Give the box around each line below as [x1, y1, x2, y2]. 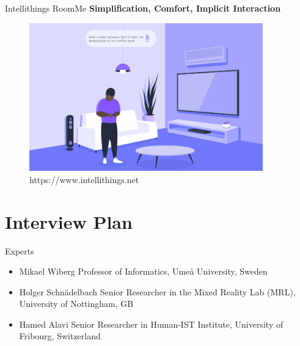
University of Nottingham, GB [19, 297, 134, 310]
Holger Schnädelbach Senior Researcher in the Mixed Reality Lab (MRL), [19, 285, 296, 298]
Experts [5, 244, 34, 257]
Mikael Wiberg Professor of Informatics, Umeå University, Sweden [19, 265, 268, 278]
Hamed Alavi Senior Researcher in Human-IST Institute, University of [19, 317, 284, 330]
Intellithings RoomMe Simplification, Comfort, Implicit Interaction [5, 2, 281, 14]
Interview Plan [5, 209, 133, 234]
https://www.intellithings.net [29, 173, 139, 186]
